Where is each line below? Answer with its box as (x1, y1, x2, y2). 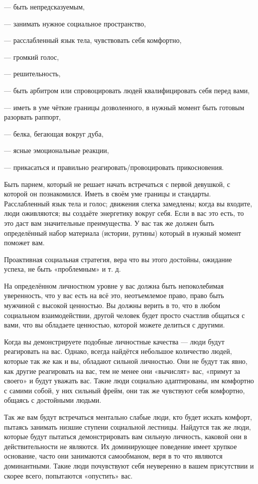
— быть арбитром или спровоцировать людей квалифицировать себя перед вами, (4, 85, 250, 95)
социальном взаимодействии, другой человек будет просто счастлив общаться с (4, 310, 245, 320)
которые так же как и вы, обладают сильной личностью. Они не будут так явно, (4, 356, 248, 366)
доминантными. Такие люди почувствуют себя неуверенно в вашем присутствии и (4, 460, 254, 471)
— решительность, (4, 68, 61, 79)
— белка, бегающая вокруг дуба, (4, 128, 104, 139)
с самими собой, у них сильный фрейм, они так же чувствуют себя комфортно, (4, 385, 245, 395)
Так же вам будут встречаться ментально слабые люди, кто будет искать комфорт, (4, 412, 252, 422)
